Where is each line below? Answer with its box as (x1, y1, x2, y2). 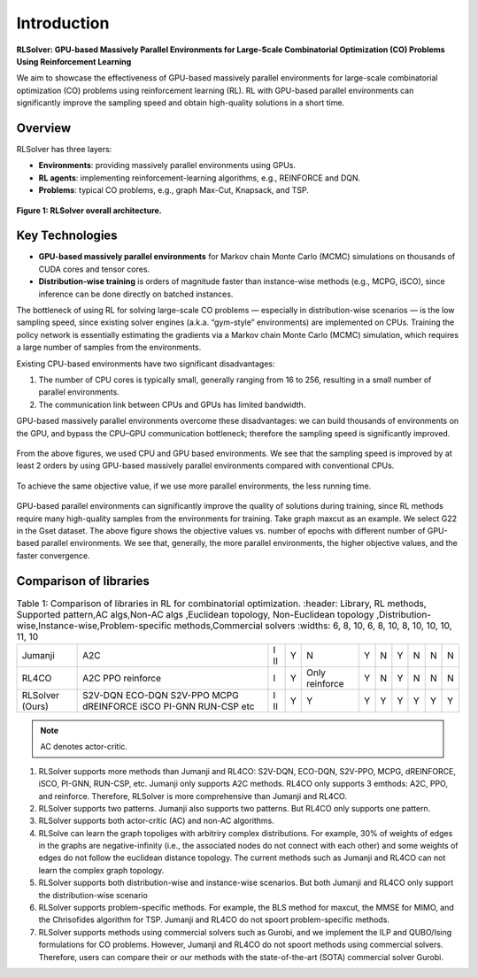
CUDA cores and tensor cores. (38, 264, 150, 274)
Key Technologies (16, 228, 119, 243)
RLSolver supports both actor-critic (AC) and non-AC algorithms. (38, 815, 274, 827)
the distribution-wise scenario (38, 889, 148, 900)
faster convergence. (16, 550, 90, 561)
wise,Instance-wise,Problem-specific (16, 619, 172, 632)
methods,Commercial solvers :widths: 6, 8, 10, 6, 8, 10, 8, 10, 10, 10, (173, 619, 452, 632)
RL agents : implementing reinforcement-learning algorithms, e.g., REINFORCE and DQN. (38, 173, 361, 183)
